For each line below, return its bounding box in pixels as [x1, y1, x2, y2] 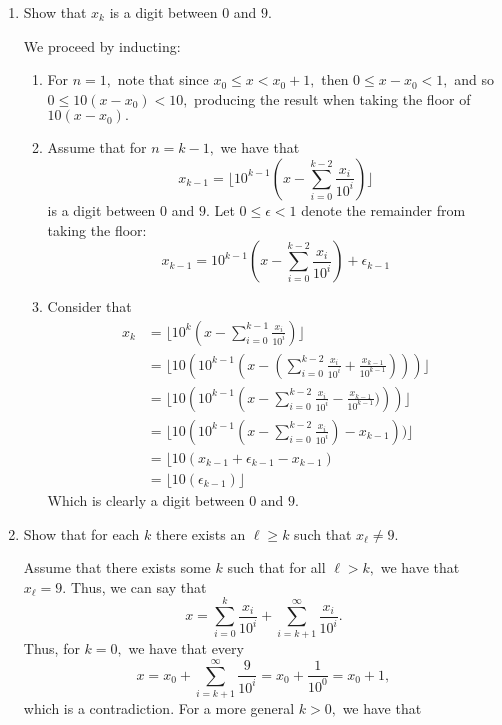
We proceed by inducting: [23, 35, 181, 56]
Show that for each [23, 523, 140, 544]
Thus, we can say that [70, 576, 207, 597]
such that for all [227, 557, 326, 578]
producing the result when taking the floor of [194, 88, 471, 109]
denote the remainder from [301, 199, 466, 220]
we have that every [128, 638, 244, 659]
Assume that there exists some [23, 557, 211, 578]
